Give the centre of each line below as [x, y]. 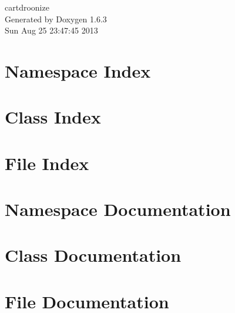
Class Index [53, 117]
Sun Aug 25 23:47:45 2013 [51, 30]
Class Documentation [93, 255]
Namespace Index [78, 70]
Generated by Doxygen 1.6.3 [56, 19]
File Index [47, 163]
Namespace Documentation [118, 209]
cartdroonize [27, 7]
